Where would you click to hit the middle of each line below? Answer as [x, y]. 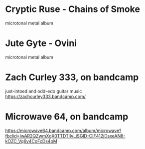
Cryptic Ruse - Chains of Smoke [73, 9]
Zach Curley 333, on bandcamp [72, 77]
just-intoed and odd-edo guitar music [44, 91]
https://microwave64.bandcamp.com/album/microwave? [63, 130]
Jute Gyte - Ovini [41, 43]
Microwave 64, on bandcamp [67, 116]
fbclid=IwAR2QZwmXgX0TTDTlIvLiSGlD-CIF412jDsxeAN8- [65, 135]
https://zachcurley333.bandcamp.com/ [45, 96]
